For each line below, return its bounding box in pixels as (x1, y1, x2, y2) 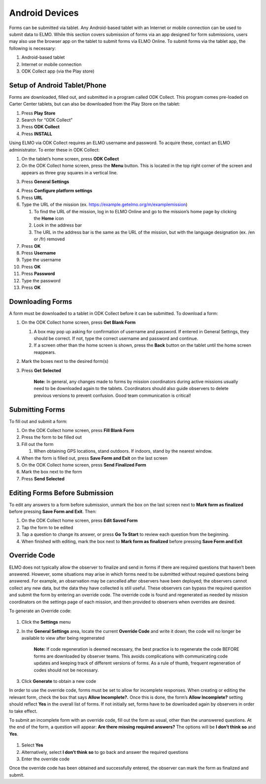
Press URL (21, 195, 43, 200)
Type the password (21, 277, 61, 283)
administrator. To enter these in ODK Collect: (9, 147, 100, 153)
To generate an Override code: (9, 608, 71, 614)
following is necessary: (9, 45, 56, 51)
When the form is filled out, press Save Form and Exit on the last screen (21, 455, 168, 461)
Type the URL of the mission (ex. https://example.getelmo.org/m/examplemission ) (21, 201, 188, 207)
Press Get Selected (21, 367, 62, 373)
